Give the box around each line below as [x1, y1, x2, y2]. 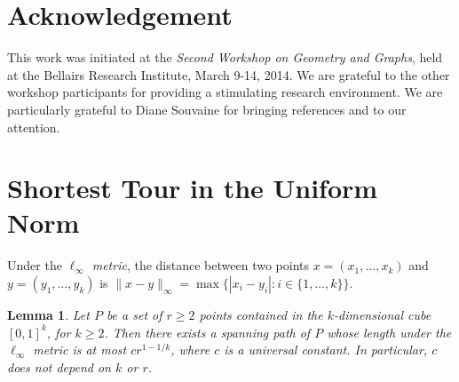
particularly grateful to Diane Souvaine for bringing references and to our [7, 99, 407, 118]
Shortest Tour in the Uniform [7, 170, 378, 206]
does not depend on [7, 357, 111, 376]
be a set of [106, 306, 162, 323]
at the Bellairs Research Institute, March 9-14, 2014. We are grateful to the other [7, 65, 450, 84]
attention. [7, 117, 60, 136]
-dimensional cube [334, 306, 431, 323]
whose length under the [327, 322, 452, 341]
